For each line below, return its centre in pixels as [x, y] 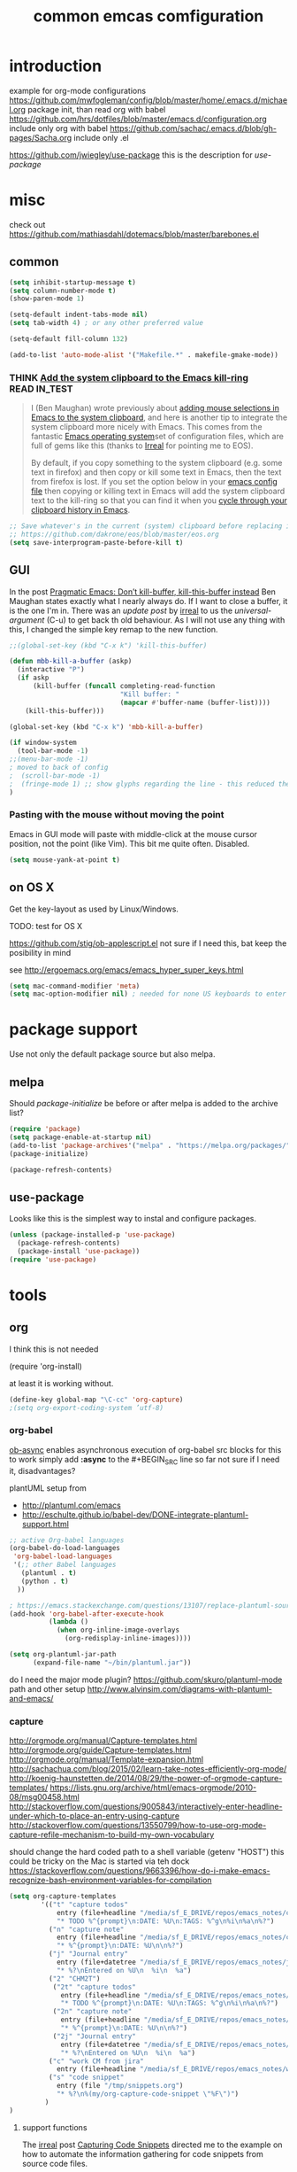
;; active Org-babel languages [67, 1540]
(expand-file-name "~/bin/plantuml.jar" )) [112, 1663]
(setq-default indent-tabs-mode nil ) [79, 315]
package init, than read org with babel [97, 109]
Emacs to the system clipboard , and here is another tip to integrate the [159, 417]
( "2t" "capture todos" [95, 1987]
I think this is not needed [54, 1349]
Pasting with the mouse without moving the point [117, 815]
